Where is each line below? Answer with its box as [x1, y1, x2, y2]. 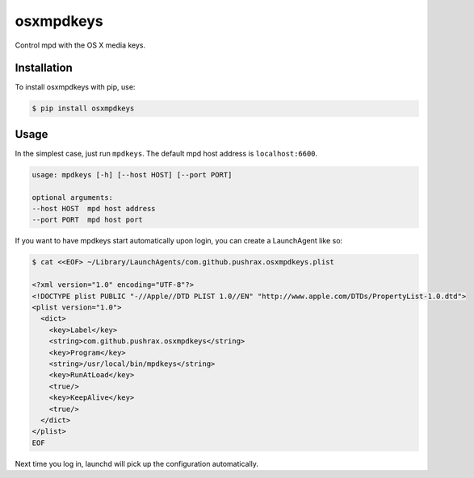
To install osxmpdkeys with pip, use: [15, 82, 136, 92]
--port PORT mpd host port [31, 215, 143, 225]
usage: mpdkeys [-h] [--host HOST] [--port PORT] [31, 170, 233, 179]
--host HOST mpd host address [31, 204, 157, 214]
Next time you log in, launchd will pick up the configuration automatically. [15, 459, 258, 468]
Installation [15, 61, 73, 75]
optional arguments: [31, 193, 113, 202]
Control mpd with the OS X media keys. [15, 40, 146, 50]
